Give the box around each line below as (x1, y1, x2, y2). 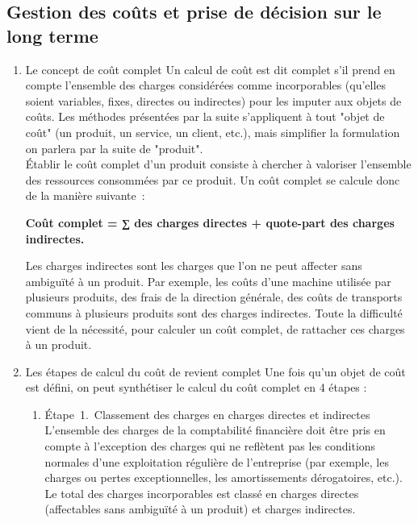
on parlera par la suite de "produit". (25, 139, 203, 156)
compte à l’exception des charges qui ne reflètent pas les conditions (44, 438, 376, 455)
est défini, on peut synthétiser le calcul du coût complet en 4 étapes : (25, 379, 367, 396)
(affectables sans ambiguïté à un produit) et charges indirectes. (44, 500, 356, 517)
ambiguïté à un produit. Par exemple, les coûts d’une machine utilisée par (25, 272, 391, 289)
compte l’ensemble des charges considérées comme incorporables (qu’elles (25, 77, 387, 93)
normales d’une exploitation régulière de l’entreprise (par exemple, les (44, 453, 389, 470)
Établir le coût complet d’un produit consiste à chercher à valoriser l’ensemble (25, 156, 412, 172)
